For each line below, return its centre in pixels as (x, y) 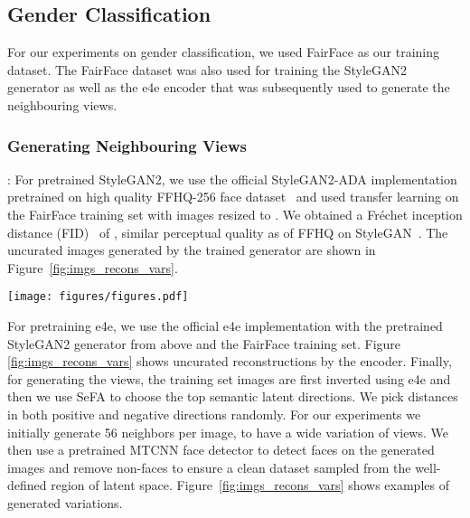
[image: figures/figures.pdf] (98, 297)
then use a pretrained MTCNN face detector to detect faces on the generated (221, 450)
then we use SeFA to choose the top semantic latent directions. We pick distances (233, 396)
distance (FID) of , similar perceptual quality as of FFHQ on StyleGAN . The (228, 232)
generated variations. (65, 502)
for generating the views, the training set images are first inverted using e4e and (229, 378)
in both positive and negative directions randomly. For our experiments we (214, 414)
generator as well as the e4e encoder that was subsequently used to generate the (229, 87)
